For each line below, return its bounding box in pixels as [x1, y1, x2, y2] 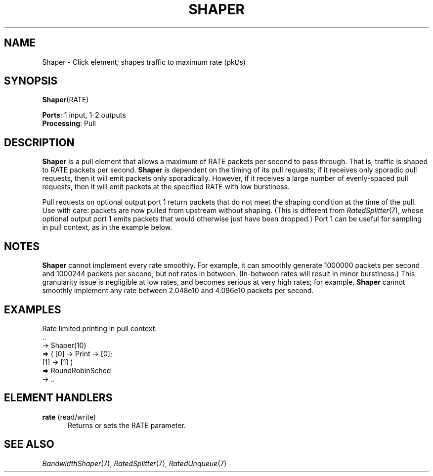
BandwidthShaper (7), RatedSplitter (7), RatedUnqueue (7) [42, 459, 227, 468]
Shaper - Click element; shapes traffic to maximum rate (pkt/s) [42, 57, 246, 66]
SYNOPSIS [4, 75, 58, 87]
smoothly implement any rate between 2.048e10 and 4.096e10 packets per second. [42, 286, 314, 295]
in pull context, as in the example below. [42, 223, 173, 232]
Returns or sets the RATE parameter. [68, 421, 186, 430]
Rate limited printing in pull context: [42, 324, 157, 333]
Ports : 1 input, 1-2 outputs [42, 111, 126, 120]
